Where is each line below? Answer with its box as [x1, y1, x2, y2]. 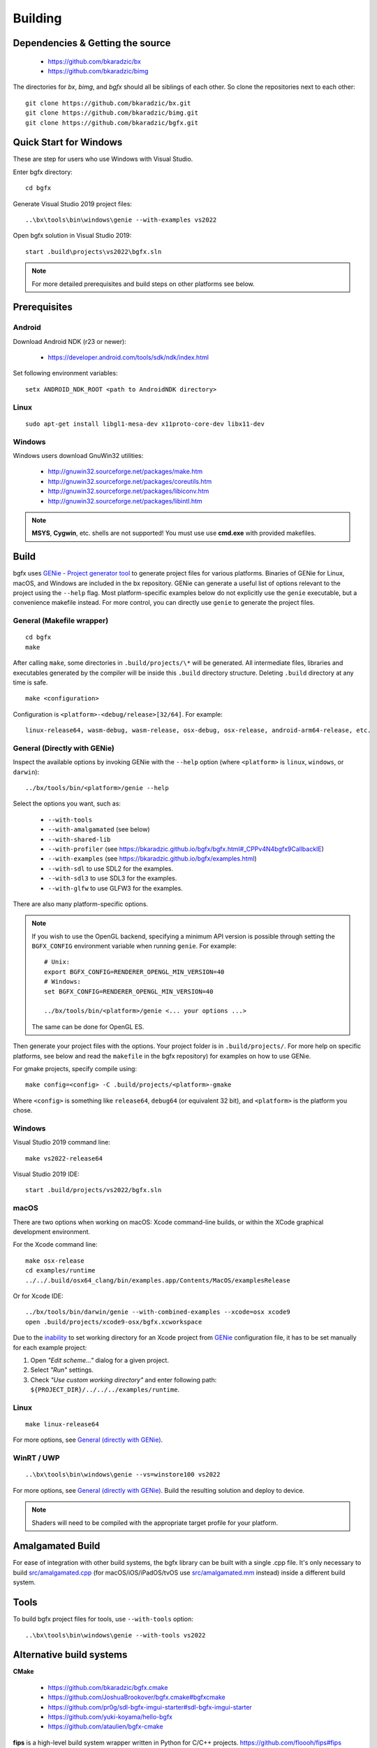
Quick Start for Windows [13, 136, 123, 148]
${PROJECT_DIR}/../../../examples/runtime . [30, 1385, 180, 1394]
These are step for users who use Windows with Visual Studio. [13, 155, 193, 164]
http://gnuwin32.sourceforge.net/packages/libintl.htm [47, 496, 202, 505]
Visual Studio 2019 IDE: [13, 1170, 80, 1178]
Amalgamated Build [13, 1540, 101, 1552]
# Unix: [44, 958, 71, 966]
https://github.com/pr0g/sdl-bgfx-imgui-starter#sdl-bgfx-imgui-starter [47, 1703, 253, 1711]
